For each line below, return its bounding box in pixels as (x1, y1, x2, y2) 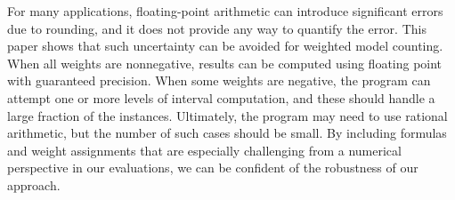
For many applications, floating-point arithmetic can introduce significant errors (7, 2, 443, 20)
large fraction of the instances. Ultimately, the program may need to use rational (7, 106, 448, 124)
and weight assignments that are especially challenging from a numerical (7, 140, 402, 159)
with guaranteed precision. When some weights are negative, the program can (7, 71, 431, 90)
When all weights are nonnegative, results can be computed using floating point (7, 53, 443, 72)
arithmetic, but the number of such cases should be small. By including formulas (7, 124, 447, 142)
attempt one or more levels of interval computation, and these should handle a (7, 88, 435, 107)
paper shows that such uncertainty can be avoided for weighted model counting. (7, 36, 443, 55)
